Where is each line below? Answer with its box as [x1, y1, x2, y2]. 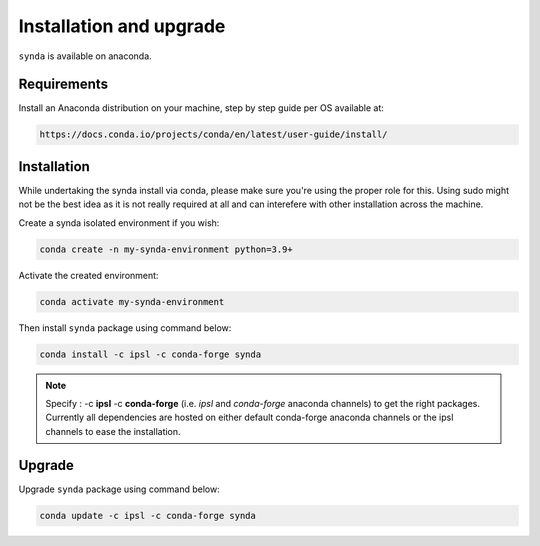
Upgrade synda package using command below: [18, 483, 220, 495]
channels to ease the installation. [45, 425, 181, 437]
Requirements [18, 76, 109, 93]
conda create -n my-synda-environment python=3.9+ [39, 243, 294, 255]
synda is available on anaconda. [18, 50, 152, 62]
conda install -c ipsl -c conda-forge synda [39, 348, 262, 360]
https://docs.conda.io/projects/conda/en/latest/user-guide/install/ [39, 129, 388, 140]
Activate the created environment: [18, 269, 159, 281]
